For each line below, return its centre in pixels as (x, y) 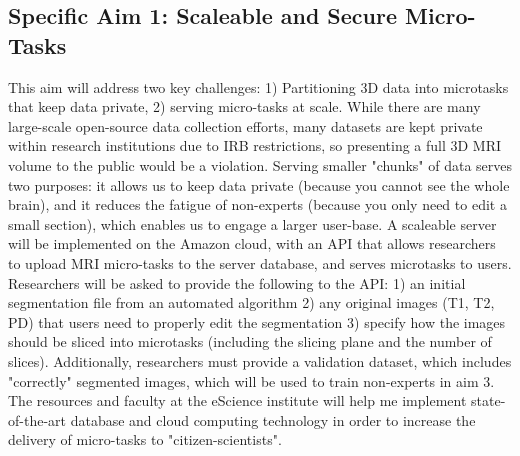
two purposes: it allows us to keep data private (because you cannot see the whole (259, 184)
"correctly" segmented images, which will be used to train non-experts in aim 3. (251, 380)
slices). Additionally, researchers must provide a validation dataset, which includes (260, 360)
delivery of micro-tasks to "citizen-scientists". (145, 439)
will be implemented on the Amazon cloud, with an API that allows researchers (252, 243)
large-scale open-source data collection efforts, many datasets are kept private (245, 125)
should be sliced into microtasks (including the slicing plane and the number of (250, 341)
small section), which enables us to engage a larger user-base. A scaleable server (252, 223)
